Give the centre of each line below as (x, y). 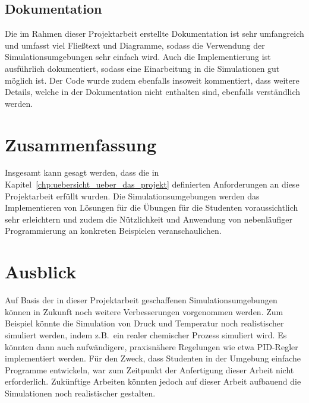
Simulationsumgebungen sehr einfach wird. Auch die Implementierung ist (138, 57)
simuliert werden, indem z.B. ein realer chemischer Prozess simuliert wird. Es (146, 334)
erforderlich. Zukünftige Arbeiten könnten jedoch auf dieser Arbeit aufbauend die (153, 381)
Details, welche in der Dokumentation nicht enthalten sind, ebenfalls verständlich (153, 92)
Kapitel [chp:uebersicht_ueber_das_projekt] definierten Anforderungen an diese (152, 184)
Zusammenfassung (81, 144)
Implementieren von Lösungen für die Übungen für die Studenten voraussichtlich (152, 207)
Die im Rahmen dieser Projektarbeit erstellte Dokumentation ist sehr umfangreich (154, 34)
